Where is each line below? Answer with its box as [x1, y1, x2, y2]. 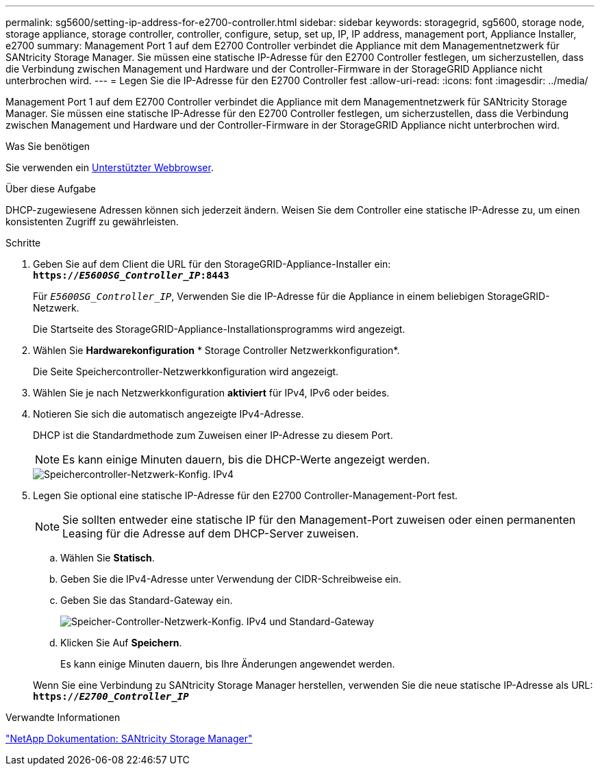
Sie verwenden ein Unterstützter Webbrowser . [5, 162, 214, 173]
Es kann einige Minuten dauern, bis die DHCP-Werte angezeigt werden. [62, 453, 430, 466]
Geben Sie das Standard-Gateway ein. [60, 594, 233, 606]
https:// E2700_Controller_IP [33, 691, 189, 702]
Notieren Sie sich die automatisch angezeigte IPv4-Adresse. [33, 408, 304, 420]
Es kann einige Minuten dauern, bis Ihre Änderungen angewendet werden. [60, 658, 395, 670]
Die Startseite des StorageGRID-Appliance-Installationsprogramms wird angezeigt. [33, 323, 405, 335]
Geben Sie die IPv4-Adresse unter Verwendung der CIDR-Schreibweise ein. [60, 573, 401, 585]
